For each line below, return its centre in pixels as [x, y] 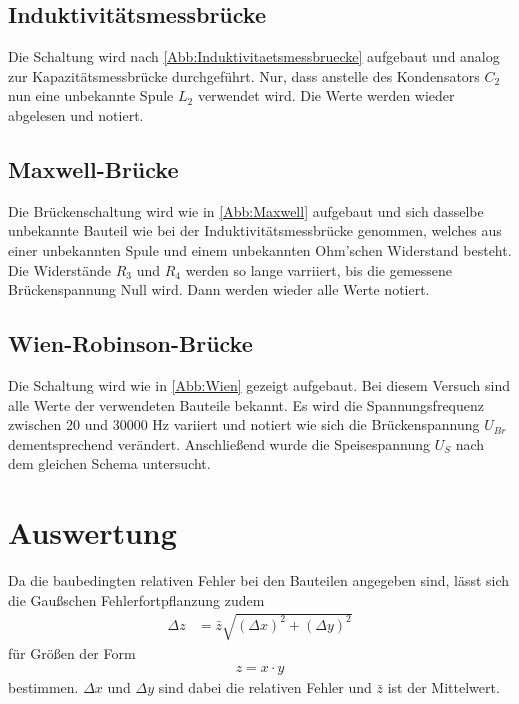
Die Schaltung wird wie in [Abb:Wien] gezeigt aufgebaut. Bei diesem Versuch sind [259, 384]
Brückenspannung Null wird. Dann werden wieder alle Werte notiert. [219, 289]
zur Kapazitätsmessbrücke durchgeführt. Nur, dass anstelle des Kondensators [244, 75]
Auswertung [92, 532]
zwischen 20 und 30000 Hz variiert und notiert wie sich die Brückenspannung [244, 424]
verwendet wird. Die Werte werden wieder [326, 95]
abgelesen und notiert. [76, 114]
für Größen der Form [72, 652]
